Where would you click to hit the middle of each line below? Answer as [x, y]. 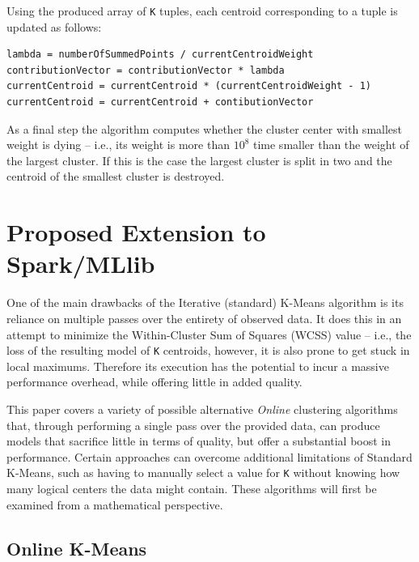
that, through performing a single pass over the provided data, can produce [193, 425]
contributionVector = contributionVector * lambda [146, 70]
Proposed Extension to [136, 232]
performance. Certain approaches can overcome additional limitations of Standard [209, 456]
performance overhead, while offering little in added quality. [154, 382]
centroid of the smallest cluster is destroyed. [116, 176]
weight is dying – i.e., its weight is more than [118, 145]
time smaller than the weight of [331, 145]
